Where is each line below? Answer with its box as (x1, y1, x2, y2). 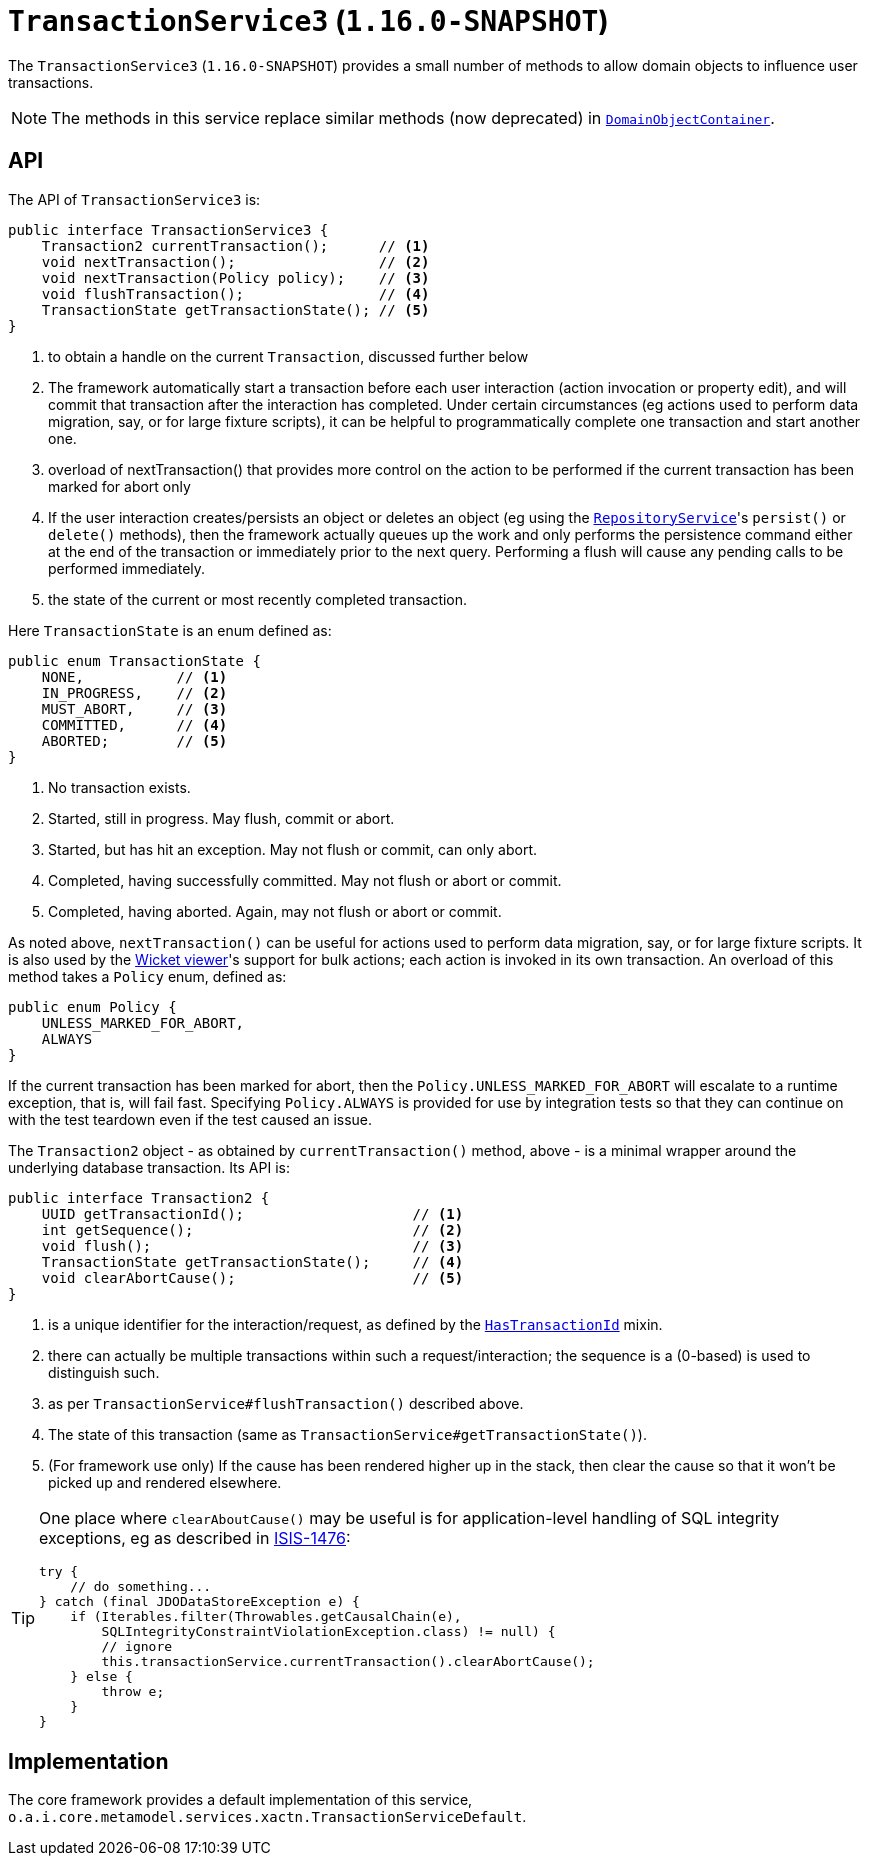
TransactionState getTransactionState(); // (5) (41, 301, 430, 318)
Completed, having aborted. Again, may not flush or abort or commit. (48, 902, 502, 920)
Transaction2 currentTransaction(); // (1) (41, 237, 430, 254)
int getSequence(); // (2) (41, 1221, 464, 1238)
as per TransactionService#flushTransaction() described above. (48, 1394, 524, 1412)
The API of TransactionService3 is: (8, 190, 261, 208)
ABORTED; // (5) (41, 732, 228, 749)
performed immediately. (48, 559, 206, 577)
